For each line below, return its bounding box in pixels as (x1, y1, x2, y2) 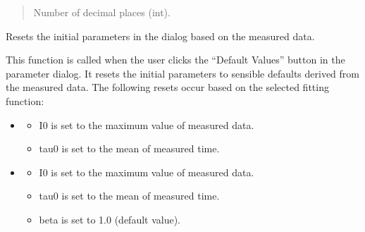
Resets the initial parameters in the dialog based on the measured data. (6, 28, 315, 43)
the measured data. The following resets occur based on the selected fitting (6, 80, 329, 94)
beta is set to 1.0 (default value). (39, 212, 181, 226)
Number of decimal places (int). (33, 5, 171, 19)
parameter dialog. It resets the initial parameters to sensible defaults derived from (6, 66, 359, 80)
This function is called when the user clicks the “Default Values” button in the (6, 52, 345, 67)
